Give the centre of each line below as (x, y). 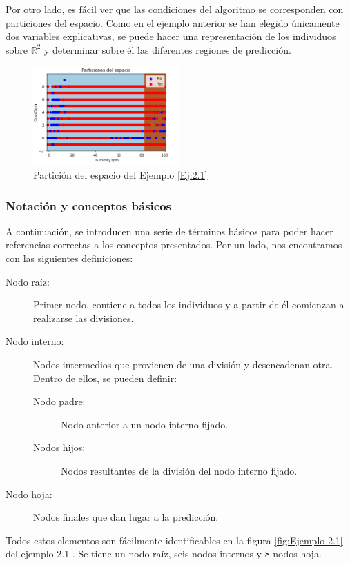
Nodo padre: (59, 401)
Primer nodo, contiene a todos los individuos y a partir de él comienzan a (189, 305)
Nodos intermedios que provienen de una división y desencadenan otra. (183, 365)
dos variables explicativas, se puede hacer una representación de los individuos (171, 36)
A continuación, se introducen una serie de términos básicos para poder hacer (169, 231)
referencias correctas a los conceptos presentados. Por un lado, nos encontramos (174, 245)
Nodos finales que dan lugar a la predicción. (126, 517)
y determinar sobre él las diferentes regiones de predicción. (167, 49)
